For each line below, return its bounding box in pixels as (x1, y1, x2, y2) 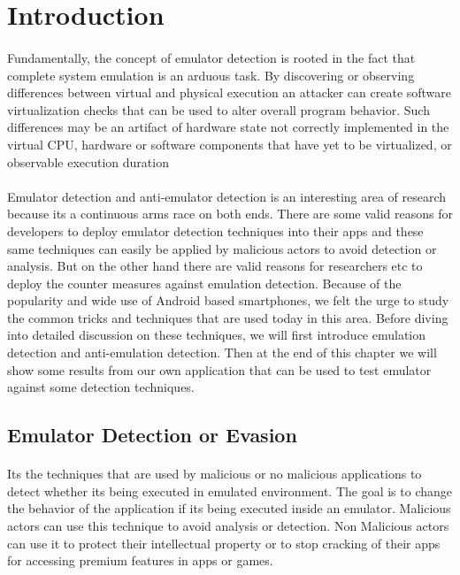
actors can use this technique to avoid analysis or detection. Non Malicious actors (7, 517, 449, 534)
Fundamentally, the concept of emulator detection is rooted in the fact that (7, 48, 416, 66)
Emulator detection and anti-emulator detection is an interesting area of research (7, 187, 447, 205)
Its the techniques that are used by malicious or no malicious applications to (7, 464, 422, 483)
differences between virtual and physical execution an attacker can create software (7, 83, 452, 102)
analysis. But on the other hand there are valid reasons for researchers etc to (7, 257, 423, 275)
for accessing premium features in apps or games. (7, 551, 273, 570)
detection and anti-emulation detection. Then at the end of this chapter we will (7, 343, 437, 362)
